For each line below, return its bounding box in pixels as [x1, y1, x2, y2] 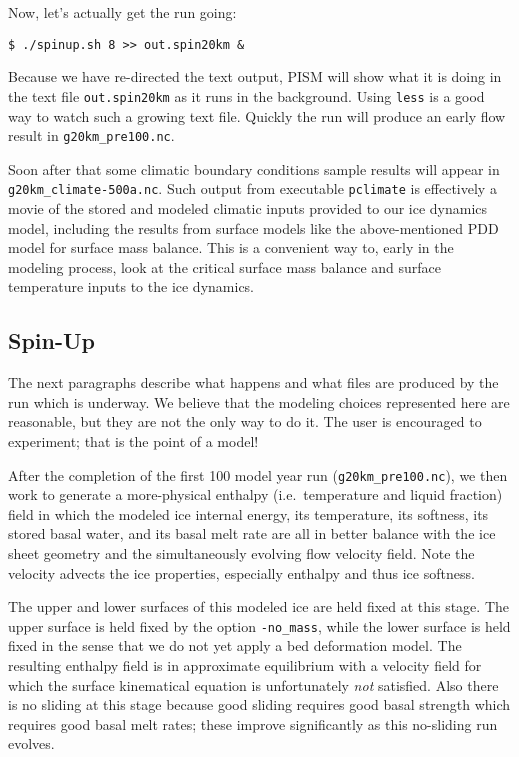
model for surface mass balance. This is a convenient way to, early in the [8, 237, 454, 258]
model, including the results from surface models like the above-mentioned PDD [8, 217, 499, 238]
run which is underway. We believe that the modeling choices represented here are [8, 391, 510, 412]
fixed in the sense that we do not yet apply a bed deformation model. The [8, 635, 462, 656]
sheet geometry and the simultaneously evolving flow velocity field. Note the [8, 542, 475, 563]
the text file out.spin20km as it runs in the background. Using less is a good [8, 85, 485, 106]
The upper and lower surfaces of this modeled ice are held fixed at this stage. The [8, 596, 510, 617]
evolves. [8, 733, 55, 754]
